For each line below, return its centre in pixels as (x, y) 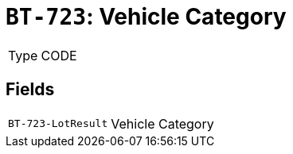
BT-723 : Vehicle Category (146, 17)
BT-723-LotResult (58, 124)
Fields (30, 90)
